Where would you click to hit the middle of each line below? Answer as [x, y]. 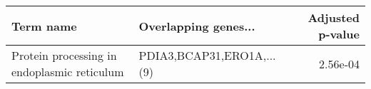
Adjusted [334, 17]
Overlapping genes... [197, 26]
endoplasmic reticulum [68, 72]
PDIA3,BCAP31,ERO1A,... [207, 55]
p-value [339, 34]
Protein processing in [64, 55]
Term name [44, 26]
